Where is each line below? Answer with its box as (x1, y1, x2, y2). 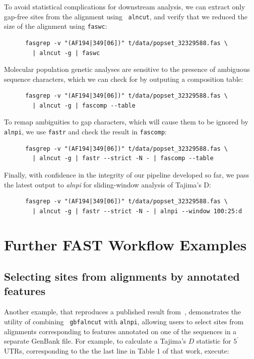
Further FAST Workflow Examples (4, 235, 247, 255)
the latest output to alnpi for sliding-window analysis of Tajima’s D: (4, 179, 211, 189)
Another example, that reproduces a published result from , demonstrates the (4, 306, 241, 317)
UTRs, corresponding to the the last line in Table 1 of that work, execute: (4, 345, 229, 356)
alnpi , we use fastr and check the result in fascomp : (4, 126, 167, 137)
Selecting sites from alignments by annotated (4, 269, 240, 284)
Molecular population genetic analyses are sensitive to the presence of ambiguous (4, 64, 250, 74)
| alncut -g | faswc (32, 49, 100, 57)
